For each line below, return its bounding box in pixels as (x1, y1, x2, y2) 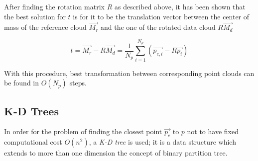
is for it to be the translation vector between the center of (73, 11, 250, 21)
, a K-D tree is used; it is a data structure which (89, 137, 236, 147)
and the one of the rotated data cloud (101, 22, 216, 32)
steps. (69, 78, 87, 88)
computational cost (4, 137, 62, 147)
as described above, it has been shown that (114, 1, 246, 11)
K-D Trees (4, 103, 59, 118)
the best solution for (4, 11, 66, 21)
